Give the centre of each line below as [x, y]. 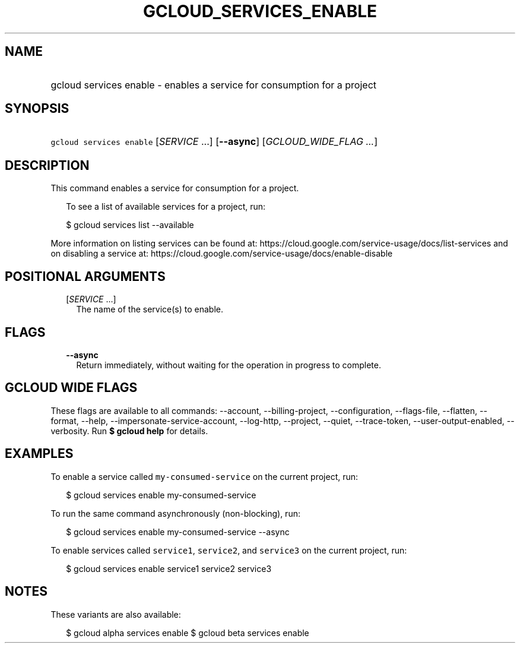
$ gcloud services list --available [130, 225]
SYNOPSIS [37, 109]
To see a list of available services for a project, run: [166, 207]
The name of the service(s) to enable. [150, 309]
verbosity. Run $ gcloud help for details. [129, 431]
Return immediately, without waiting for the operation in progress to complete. [229, 365]
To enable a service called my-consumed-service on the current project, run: [204, 476]
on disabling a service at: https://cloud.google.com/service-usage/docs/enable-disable [222, 254]
